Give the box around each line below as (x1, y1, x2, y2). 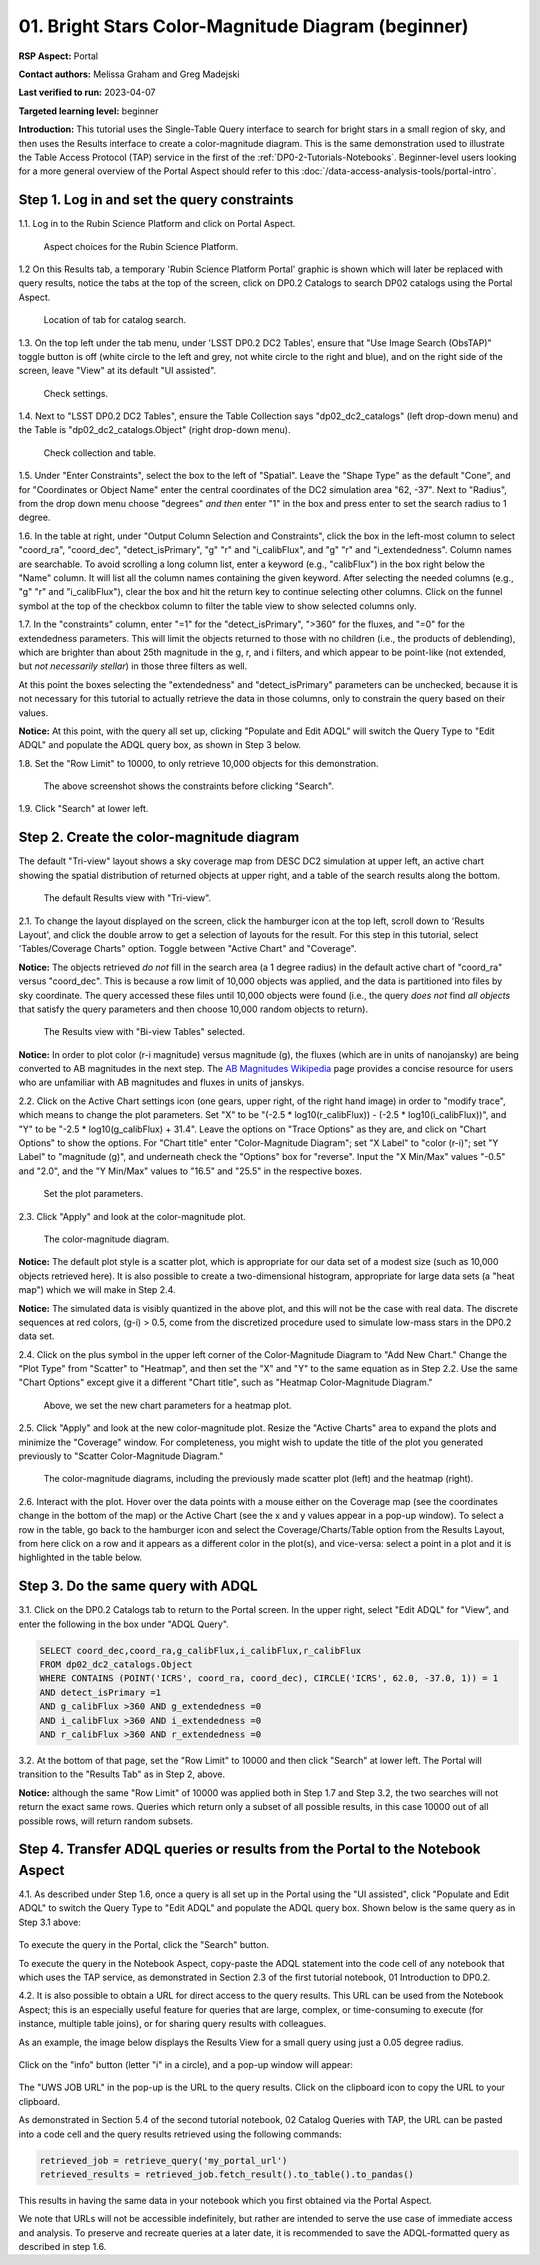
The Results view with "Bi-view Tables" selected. (43, 1026, 245, 1038)
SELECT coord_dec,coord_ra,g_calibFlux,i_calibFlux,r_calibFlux (39, 1645, 362, 1656)
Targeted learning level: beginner (18, 105, 159, 117)
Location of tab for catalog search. (43, 314, 187, 326)
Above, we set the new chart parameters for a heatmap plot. (43, 1399, 292, 1411)
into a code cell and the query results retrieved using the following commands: (18, 2128, 342, 2140)
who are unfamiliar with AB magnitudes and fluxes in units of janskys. (18, 1076, 305, 1089)
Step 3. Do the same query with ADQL (18, 1578, 259, 1595)
